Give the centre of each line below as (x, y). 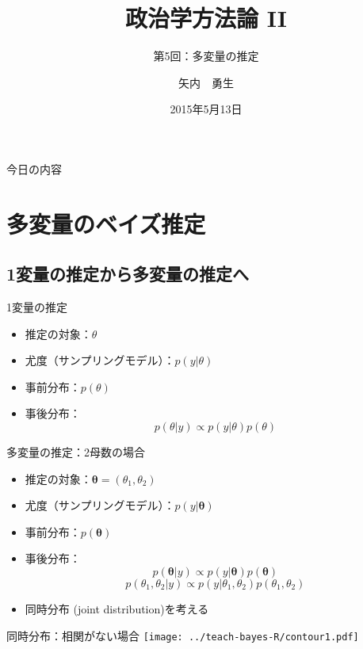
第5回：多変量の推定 (206, 56)
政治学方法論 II (206, 18)
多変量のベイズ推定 (106, 223)
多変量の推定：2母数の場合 (76, 452)
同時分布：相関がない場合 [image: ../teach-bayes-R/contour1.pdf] (183, 635)
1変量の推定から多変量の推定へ (128, 274)
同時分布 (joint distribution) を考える (117, 609)
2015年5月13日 (206, 109)
